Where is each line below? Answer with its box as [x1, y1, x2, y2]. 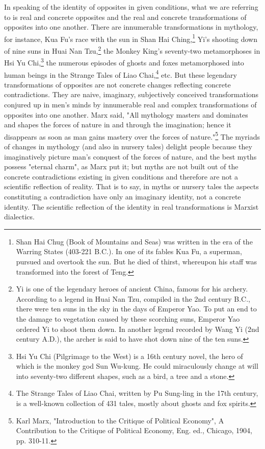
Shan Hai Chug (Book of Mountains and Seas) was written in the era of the [16, 236, 253, 246]
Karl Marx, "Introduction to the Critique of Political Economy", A [16, 415, 224, 425]
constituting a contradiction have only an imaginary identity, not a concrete [4, 191, 241, 201]
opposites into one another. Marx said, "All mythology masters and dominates [4, 109, 248, 120]
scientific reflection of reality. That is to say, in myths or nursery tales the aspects [4, 181, 259, 192]
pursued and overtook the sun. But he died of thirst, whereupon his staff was [16, 256, 257, 266]
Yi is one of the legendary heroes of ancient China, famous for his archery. [16, 283, 248, 294]
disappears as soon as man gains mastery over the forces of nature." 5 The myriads [4, 129, 260, 142]
